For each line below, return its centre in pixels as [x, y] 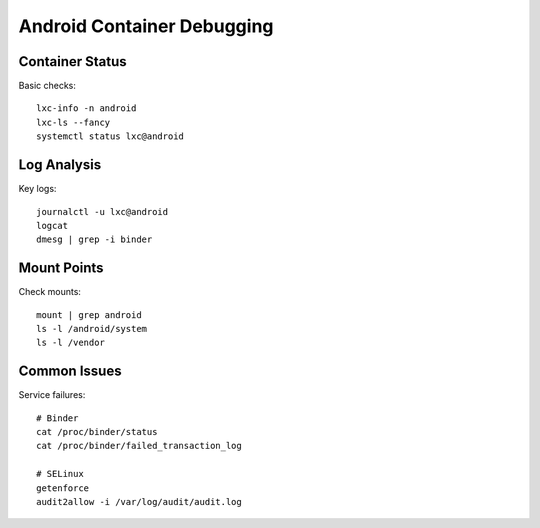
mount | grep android [89, 314]
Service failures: [52, 395]
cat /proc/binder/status [97, 432]
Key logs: [37, 189]
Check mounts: [50, 292]
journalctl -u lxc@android [102, 211]
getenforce [63, 488]
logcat [52, 225]
